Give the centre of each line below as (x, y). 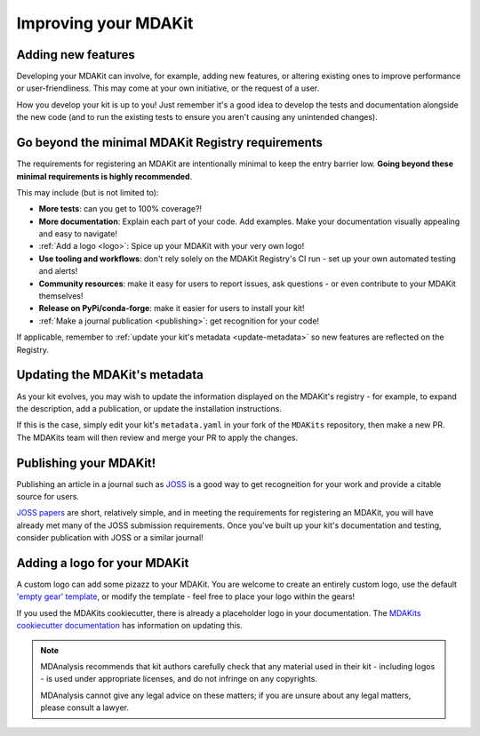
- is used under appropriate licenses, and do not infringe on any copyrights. (179, 679)
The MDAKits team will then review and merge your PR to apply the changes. (157, 437)
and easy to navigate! (78, 234)
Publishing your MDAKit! (86, 463)
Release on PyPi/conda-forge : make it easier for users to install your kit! (172, 308)
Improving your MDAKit (105, 23)
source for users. (48, 496)
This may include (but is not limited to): (88, 192)
